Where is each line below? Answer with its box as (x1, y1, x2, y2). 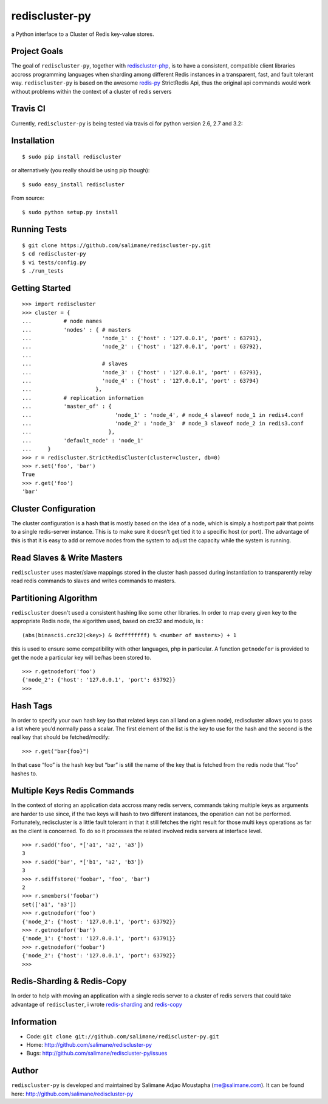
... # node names (22, 318, 103, 325)
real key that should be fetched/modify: (11, 733, 110, 741)
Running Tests (11, 224, 67, 234)
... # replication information (22, 394, 144, 401)
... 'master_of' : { (22, 403, 112, 410)
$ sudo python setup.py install (22, 209, 118, 215)
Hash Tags (11, 700, 53, 711)
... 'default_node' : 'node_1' (22, 437, 144, 444)
